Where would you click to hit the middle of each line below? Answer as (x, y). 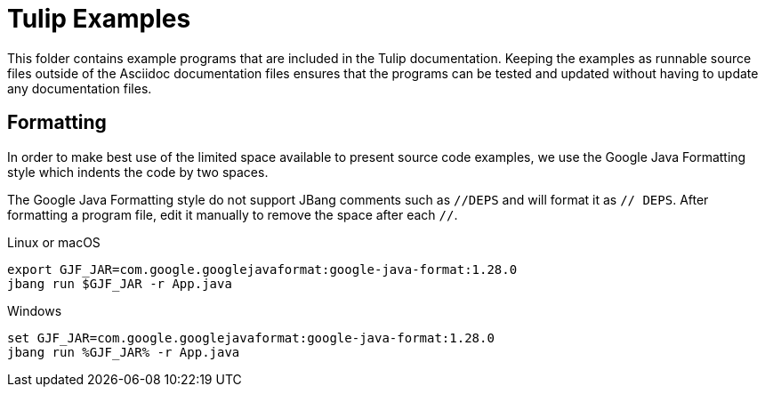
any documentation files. (80, 88)
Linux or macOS (54, 242)
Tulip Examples (99, 19)
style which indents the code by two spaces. (138, 172)
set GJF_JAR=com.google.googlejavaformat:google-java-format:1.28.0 (251, 338)
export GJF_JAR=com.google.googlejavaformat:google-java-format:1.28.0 (262, 269)
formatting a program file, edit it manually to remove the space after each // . (233, 214)
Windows (35, 310)
